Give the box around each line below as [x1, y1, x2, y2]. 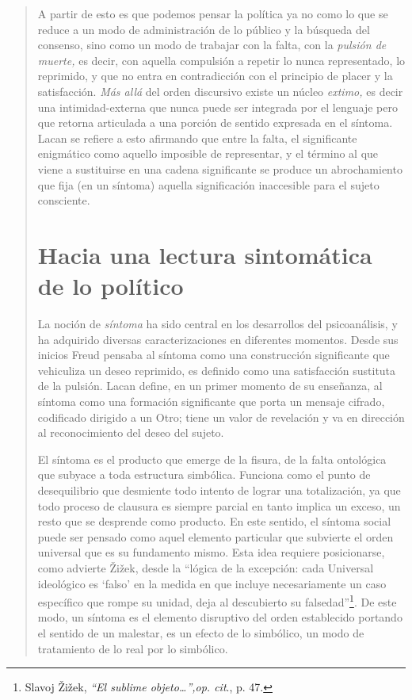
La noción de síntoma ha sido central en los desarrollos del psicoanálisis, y [37, 316, 398, 332]
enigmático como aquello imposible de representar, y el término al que [37, 145, 379, 162]
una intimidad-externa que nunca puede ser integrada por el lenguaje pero [37, 98, 398, 115]
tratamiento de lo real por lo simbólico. [37, 640, 228, 656]
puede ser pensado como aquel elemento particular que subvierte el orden [37, 528, 394, 545]
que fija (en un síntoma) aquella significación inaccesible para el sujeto [37, 176, 380, 193]
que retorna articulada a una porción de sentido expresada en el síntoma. [37, 114, 393, 131]
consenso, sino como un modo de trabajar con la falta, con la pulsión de [37, 36, 387, 53]
